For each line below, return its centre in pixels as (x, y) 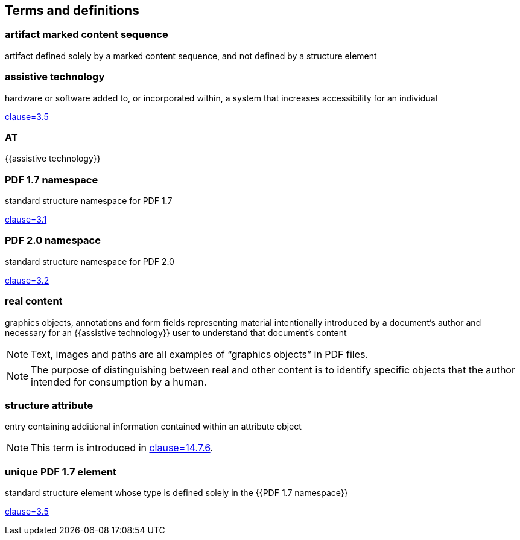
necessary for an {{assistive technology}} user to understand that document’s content (176, 332)
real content (34, 301)
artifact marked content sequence (87, 35)
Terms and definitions (72, 11)
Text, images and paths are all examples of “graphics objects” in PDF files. (200, 354)
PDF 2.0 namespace (53, 240)
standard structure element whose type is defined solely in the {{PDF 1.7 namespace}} (176, 493)
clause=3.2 (27, 280)
